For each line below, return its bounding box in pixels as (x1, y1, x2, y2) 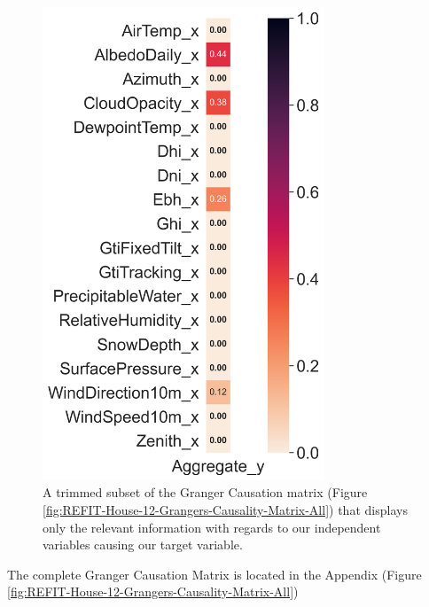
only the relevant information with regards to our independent (43, 518, 381, 536)
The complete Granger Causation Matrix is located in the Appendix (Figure (7, 564, 422, 583)
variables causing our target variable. (43, 535, 243, 554)
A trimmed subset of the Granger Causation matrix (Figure (43, 483, 368, 502)
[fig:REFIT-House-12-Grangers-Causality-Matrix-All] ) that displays (43, 501, 408, 518)
